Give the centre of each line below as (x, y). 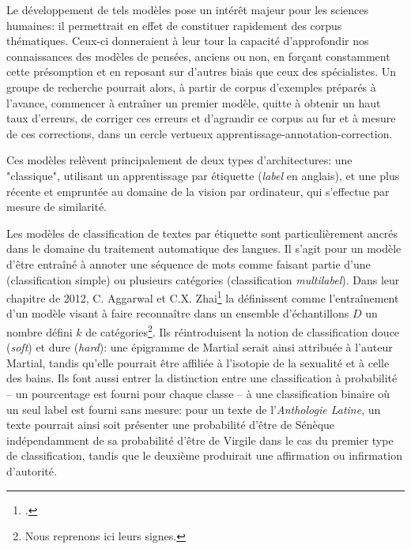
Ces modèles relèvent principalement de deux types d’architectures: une (179, 160)
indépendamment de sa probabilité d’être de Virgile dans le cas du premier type (200, 440)
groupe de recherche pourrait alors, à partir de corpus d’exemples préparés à (191, 86)
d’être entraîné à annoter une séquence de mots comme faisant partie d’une (189, 263)
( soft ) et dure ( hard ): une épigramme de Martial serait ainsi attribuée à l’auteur (200, 347)
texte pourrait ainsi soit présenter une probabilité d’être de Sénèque (171, 425)
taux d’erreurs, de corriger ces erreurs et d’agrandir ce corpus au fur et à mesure (201, 118)
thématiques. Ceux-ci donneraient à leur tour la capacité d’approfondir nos (188, 41)
